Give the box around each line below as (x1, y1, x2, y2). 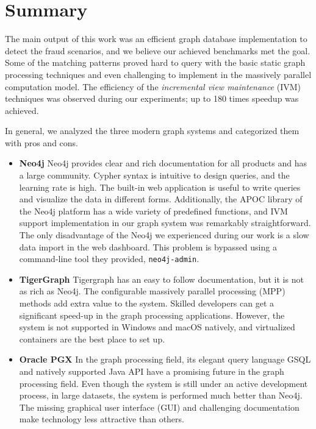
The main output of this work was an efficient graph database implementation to (5, 32, 307, 45)
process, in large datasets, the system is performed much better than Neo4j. (19, 389, 303, 402)
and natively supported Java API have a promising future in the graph (19, 365, 284, 378)
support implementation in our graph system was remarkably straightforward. (19, 216, 311, 229)
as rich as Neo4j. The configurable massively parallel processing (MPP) (19, 285, 285, 297)
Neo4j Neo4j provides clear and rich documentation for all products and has (19, 157, 307, 169)
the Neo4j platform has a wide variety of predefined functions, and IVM (19, 204, 288, 217)
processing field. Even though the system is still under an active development (19, 377, 308, 389)
